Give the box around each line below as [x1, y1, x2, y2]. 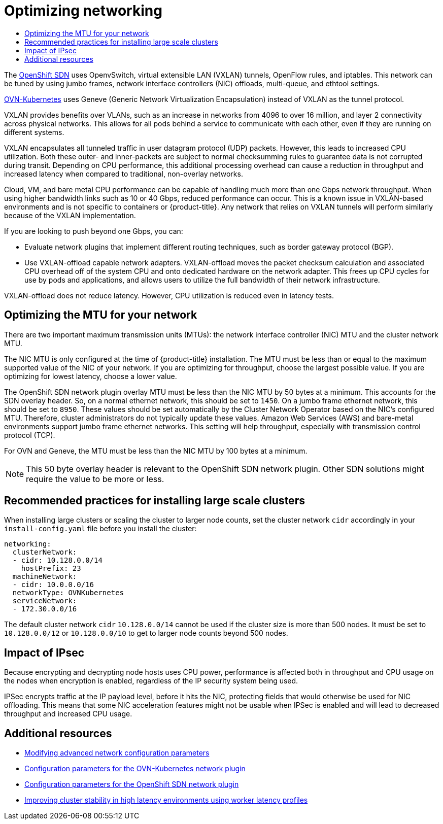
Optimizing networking [4, 2, 162, 19]
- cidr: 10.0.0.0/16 [12, 580, 94, 589]
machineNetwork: [12, 572, 77, 581]
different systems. [4, 127, 64, 136]
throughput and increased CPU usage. [4, 709, 132, 718]
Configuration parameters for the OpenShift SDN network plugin [24, 780, 239, 789]
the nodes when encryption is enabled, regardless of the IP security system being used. [4, 676, 298, 685]
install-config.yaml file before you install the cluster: [4, 524, 197, 533]
